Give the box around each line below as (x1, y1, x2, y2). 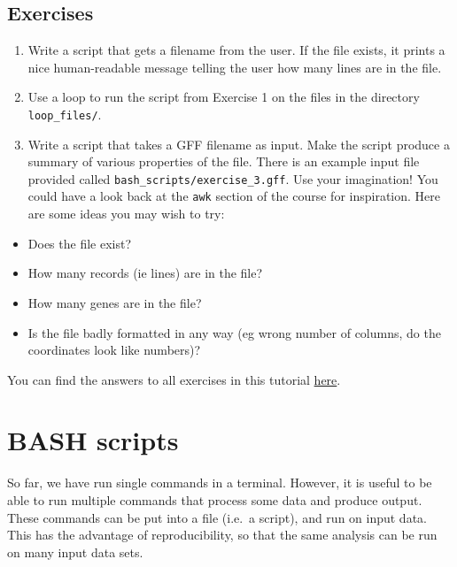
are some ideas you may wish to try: (27, 204, 225, 223)
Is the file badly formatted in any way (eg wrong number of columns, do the (27, 323, 441, 341)
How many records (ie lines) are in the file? (27, 264, 263, 282)
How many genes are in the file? (27, 293, 202, 311)
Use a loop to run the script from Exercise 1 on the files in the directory (27, 88, 420, 106)
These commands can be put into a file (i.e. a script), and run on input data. (7, 508, 427, 526)
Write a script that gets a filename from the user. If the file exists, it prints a (27, 41, 445, 59)
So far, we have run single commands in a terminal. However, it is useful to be (7, 473, 432, 492)
